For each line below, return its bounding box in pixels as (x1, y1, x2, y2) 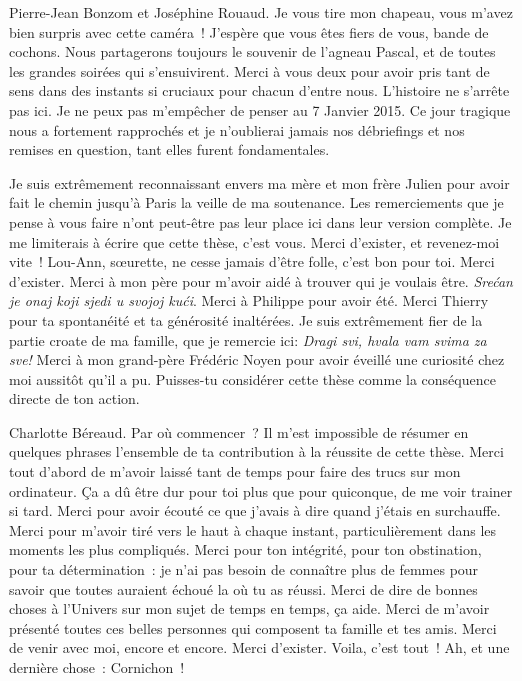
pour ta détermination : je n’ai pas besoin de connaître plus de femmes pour (9, 559, 479, 580)
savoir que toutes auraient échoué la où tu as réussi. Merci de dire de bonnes (9, 578, 478, 599)
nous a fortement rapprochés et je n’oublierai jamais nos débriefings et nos (9, 119, 465, 140)
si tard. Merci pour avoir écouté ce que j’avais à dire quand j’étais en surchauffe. (9, 500, 501, 521)
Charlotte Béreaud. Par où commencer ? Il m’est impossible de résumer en (9, 421, 469, 442)
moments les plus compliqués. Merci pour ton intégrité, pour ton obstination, (9, 539, 482, 560)
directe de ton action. (9, 388, 140, 409)
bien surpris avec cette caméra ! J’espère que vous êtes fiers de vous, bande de (9, 21, 489, 42)
